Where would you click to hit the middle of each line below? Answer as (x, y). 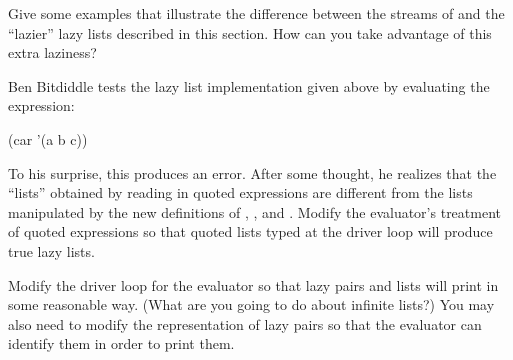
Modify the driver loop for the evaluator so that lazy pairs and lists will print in (253, 284)
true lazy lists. (51, 250)
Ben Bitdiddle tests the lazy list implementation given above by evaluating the (249, 85)
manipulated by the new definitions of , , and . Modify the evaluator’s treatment (254, 211)
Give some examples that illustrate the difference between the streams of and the (256, 13)
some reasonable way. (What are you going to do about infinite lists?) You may (251, 304)
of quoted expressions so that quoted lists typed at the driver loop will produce (250, 231)
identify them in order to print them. (121, 343)
